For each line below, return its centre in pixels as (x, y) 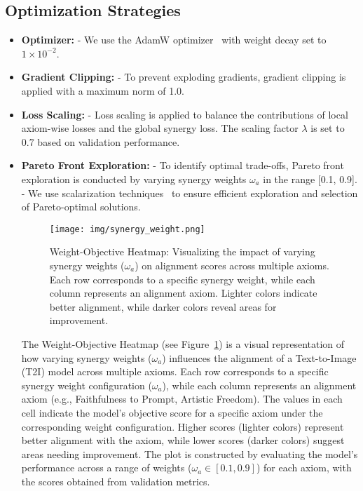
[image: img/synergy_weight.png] (127, 229)
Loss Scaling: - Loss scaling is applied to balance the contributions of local (185, 114)
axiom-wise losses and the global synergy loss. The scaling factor (160, 128)
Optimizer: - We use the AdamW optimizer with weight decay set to (174, 40)
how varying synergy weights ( (87, 357)
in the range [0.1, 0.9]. (310, 179)
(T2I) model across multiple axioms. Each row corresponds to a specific (175, 371)
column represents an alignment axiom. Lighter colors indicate (183, 293)
